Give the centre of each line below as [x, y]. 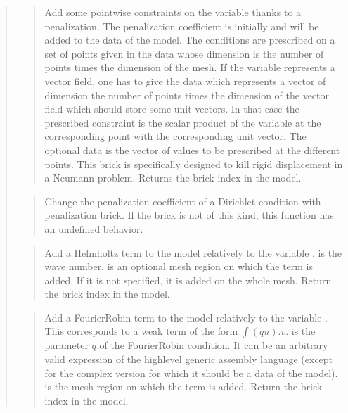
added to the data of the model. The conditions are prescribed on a [190, 40]
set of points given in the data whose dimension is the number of [184, 53]
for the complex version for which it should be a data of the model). [191, 373]
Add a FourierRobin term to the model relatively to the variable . [186, 317]
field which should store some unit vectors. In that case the [172, 109]
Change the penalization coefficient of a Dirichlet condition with [183, 201]
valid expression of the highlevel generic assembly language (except [189, 359]
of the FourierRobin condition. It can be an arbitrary [214, 345]
